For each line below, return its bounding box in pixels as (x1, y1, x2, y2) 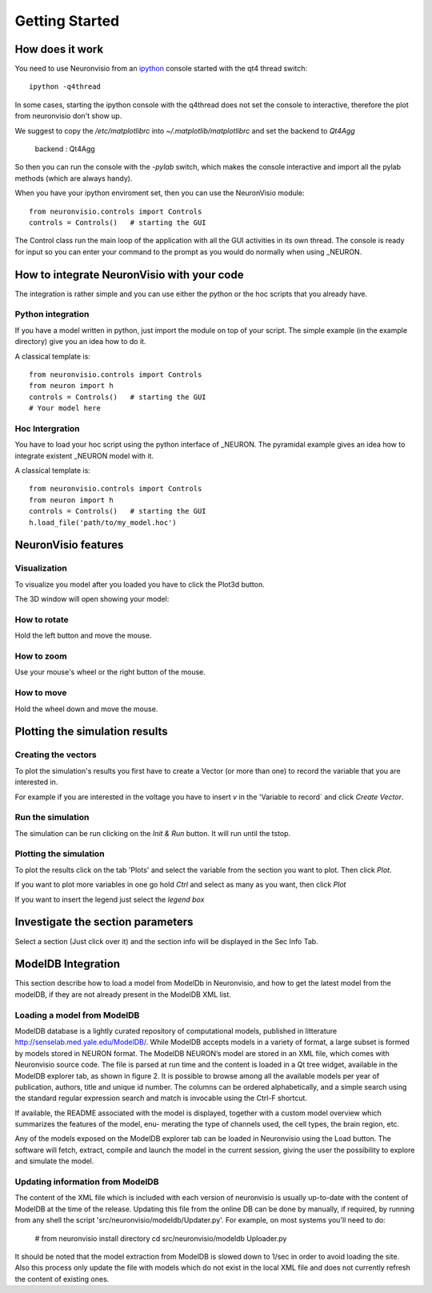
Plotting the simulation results (14, 725, 168, 739)
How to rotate (14, 614, 69, 625)
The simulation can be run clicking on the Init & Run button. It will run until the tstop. (14, 828, 291, 838)
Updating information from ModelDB (14, 1176, 159, 1187)
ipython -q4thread (29, 82, 102, 91)
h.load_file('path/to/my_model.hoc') (29, 518, 178, 527)
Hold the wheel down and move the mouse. (14, 704, 158, 714)
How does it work (14, 42, 104, 56)
